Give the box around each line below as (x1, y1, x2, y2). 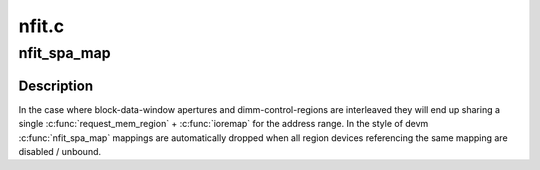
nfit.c (18, 15, 65, 37)
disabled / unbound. (18, 145, 102, 157)
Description (18, 77, 94, 94)
